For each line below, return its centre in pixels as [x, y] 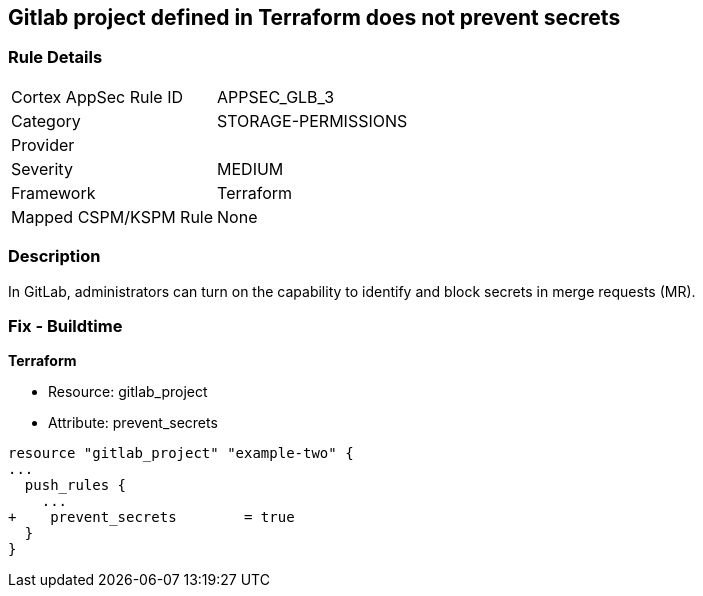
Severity [42, 168]
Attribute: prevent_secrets [133, 423]
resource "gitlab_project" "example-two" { [181, 453]
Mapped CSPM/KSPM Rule [112, 216]
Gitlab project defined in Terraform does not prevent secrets [314, 17]
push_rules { [75, 485]
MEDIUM [250, 168]
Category [46, 120]
